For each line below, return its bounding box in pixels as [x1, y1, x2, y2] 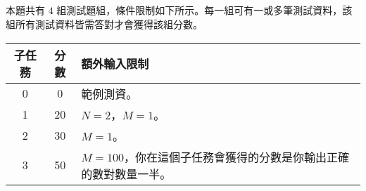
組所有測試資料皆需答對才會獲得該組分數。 [6, 16, 203, 31]
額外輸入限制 [81, 55, 149, 72]
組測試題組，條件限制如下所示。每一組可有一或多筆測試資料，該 [56, 3, 353, 18]
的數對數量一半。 [81, 165, 172, 182]
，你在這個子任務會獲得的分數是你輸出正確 [124, 148, 350, 165]
